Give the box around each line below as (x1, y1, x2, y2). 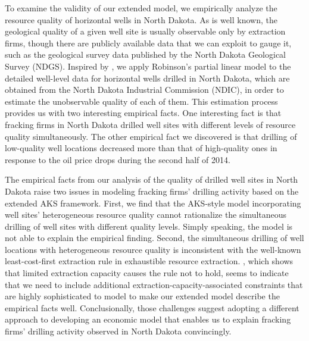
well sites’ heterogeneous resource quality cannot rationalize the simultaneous (5, 208, 287, 221)
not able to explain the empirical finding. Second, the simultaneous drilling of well (5, 231, 304, 244)
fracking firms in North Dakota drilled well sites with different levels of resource (5, 118, 296, 130)
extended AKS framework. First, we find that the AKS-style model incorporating (5, 196, 301, 209)
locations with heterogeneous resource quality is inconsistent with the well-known (5, 243, 301, 255)
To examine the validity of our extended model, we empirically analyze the (5, 2, 277, 14)
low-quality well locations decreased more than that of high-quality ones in (5, 142, 277, 154)
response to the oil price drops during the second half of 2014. (5, 153, 230, 165)
